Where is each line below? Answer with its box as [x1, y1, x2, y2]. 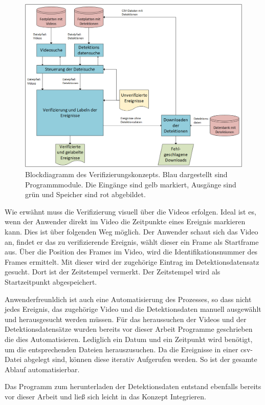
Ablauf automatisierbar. [5, 364, 80, 374]
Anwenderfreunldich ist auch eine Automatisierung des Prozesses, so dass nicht [5, 293, 252, 304]
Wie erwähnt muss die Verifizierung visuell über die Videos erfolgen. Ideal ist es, [5, 206, 256, 217]
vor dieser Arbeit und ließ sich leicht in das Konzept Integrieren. [5, 391, 206, 401]
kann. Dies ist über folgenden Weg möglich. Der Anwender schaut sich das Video [5, 226, 258, 237]
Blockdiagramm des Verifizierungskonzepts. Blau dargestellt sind [25, 169, 228, 179]
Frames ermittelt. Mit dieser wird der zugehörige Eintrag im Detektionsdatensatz [5, 256, 259, 267]
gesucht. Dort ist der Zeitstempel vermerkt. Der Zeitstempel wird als [5, 266, 220, 277]
